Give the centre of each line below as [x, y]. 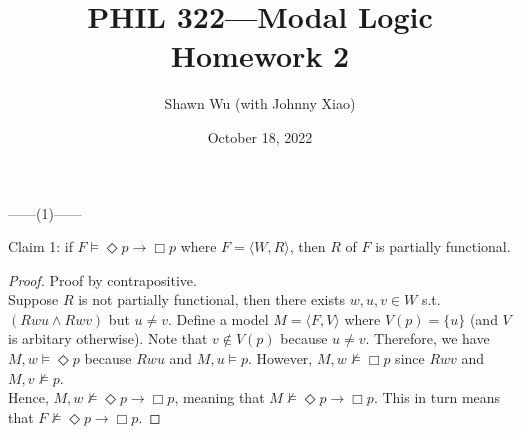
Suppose [33, 299]
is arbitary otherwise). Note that [108, 338]
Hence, [28, 397]
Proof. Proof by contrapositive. [102, 279]
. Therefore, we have [427, 338]
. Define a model [218, 318]
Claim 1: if [40, 246]
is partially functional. [443, 246]
